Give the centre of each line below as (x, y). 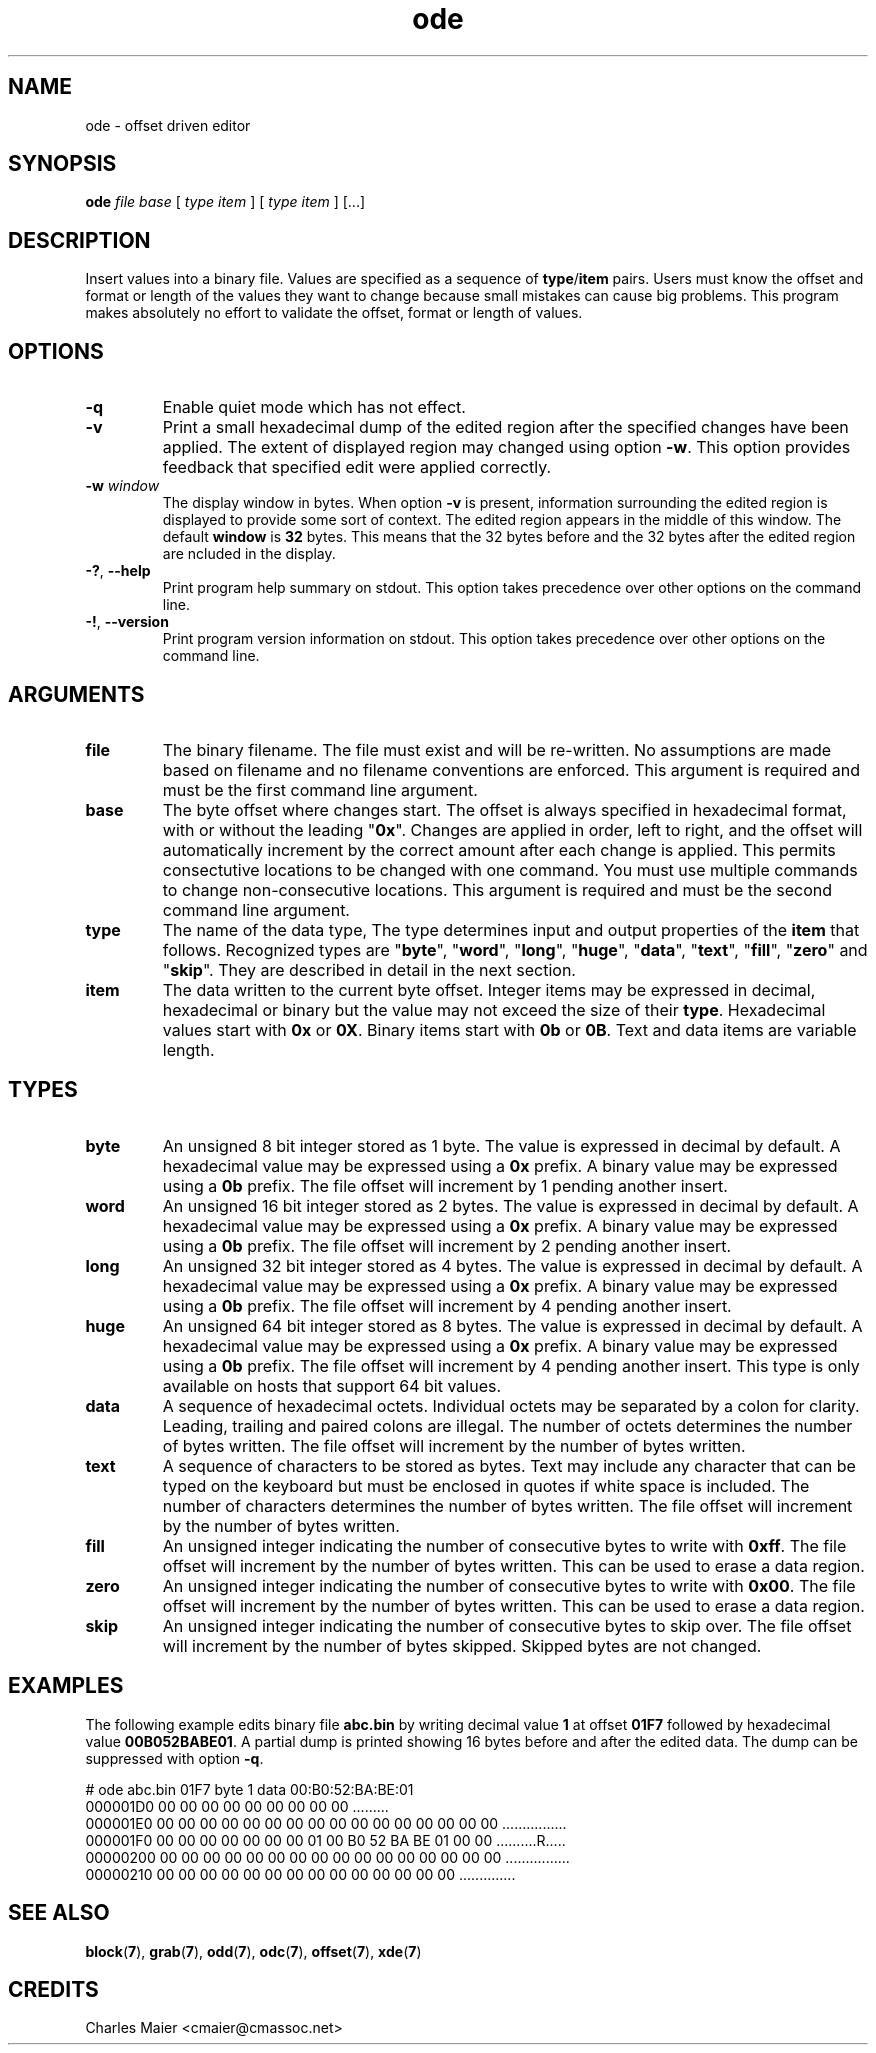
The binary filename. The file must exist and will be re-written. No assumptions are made (497, 749)
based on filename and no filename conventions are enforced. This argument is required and (511, 769)
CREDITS (53, 1989)
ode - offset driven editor (168, 125)
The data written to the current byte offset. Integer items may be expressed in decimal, (489, 989)
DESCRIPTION (79, 240)
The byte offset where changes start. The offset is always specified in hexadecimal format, (504, 809)
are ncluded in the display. (249, 554)
